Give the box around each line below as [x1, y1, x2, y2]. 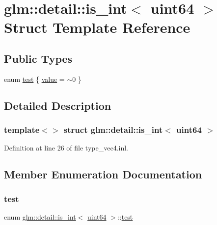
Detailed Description [4, 98, 111, 113]
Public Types [4, 50, 73, 66]
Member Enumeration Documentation [4, 167, 202, 182]
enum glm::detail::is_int [4, 211, 76, 222]
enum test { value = [4, 74, 65, 84]
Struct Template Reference [4, 17, 190, 37]
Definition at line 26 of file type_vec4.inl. [4, 143, 128, 153]
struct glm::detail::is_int [63, 124, 163, 136]
